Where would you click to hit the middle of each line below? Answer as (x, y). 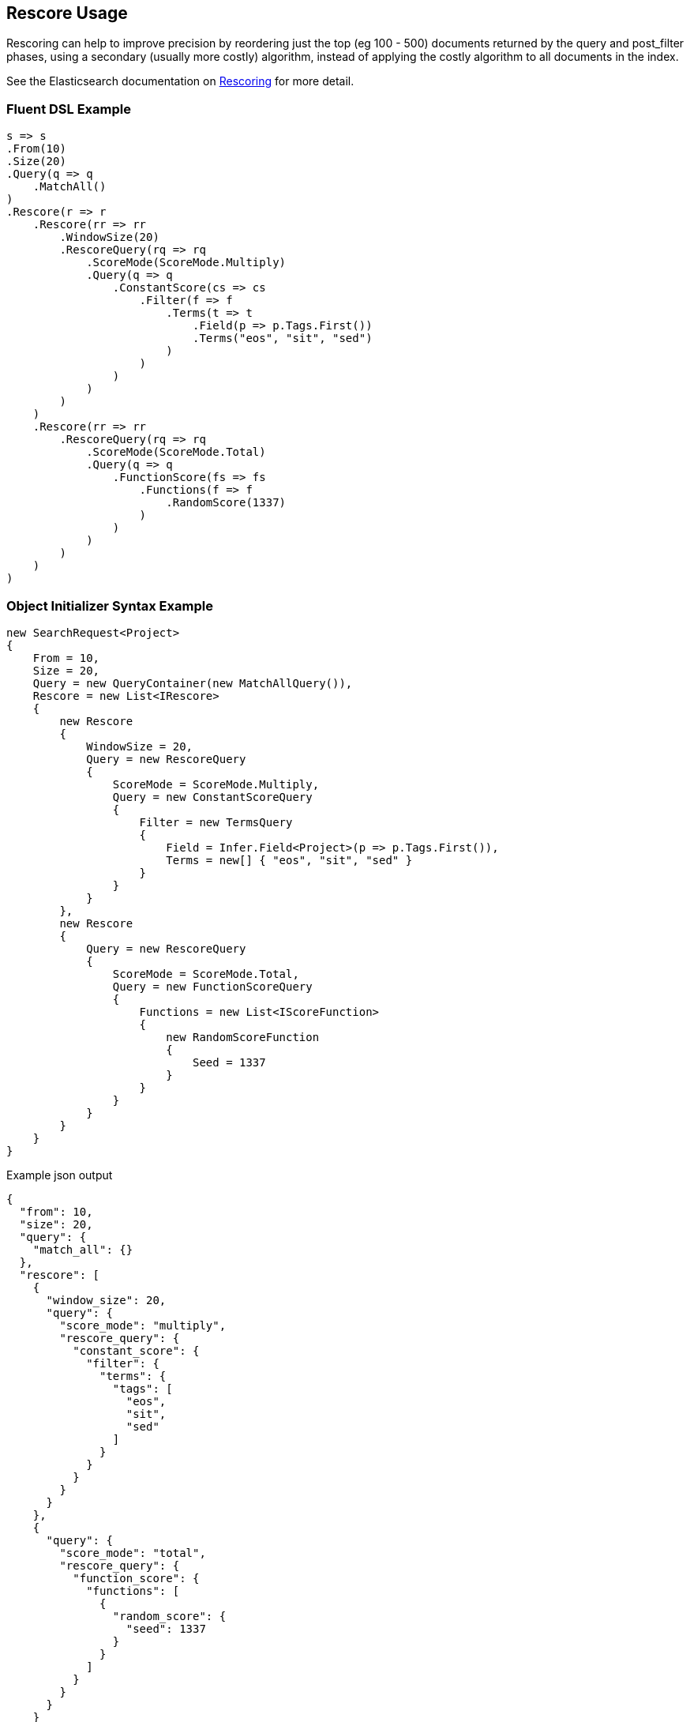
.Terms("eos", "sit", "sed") (283, 338)
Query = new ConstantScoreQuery (212, 797)
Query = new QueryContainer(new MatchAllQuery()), (193, 683)
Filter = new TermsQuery (216, 822)
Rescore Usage (67, 13)
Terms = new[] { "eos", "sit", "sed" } (289, 860)
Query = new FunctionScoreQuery (212, 986)
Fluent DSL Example (69, 109)
